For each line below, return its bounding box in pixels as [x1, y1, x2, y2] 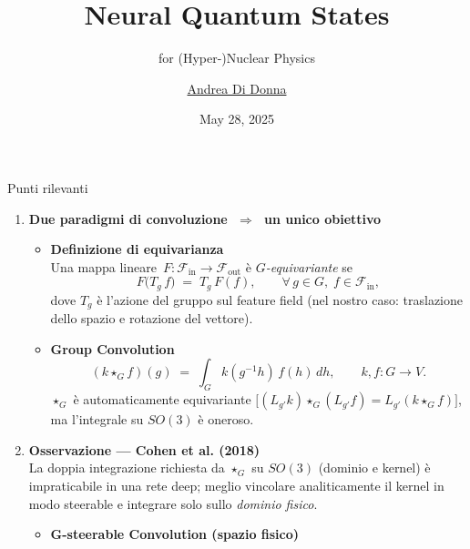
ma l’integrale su [50, 410, 144, 429]
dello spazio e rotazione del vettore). [50, 309, 253, 328]
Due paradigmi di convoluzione [28, 208, 228, 228]
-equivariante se [265, 257, 352, 276]
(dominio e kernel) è [318, 458, 431, 477]
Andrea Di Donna [187, 78, 287, 97]
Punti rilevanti [7, 178, 88, 197]
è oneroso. [198, 410, 254, 429]
